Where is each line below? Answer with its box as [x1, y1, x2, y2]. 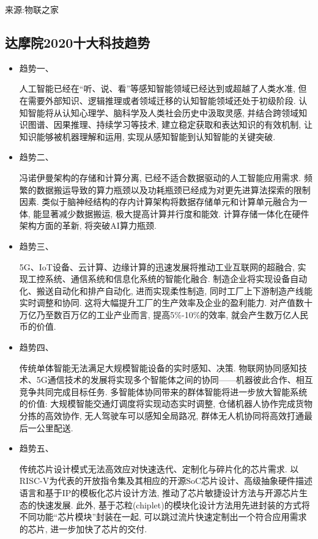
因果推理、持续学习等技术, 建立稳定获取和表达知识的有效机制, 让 [53, 118, 312, 131]
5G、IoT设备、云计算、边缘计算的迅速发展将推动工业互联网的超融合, [19, 260, 295, 273]
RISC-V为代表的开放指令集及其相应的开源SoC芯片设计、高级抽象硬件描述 [19, 474, 313, 487]
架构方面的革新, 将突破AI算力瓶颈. [19, 219, 157, 232]
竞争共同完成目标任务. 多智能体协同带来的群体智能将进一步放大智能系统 [19, 385, 308, 398]
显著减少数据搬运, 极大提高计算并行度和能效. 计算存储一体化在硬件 [42, 207, 309, 220]
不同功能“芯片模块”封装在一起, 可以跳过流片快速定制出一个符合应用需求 [19, 510, 307, 523]
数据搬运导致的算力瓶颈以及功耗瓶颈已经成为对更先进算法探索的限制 [36, 183, 311, 196]
